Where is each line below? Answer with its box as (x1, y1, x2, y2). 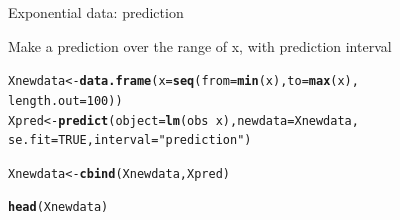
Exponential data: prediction (8, 2, 184, 22)
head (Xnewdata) (8, 200, 109, 215)
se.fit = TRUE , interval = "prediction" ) (8, 133, 252, 148)
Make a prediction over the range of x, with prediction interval (8, 35, 392, 56)
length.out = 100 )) (8, 93, 123, 108)
